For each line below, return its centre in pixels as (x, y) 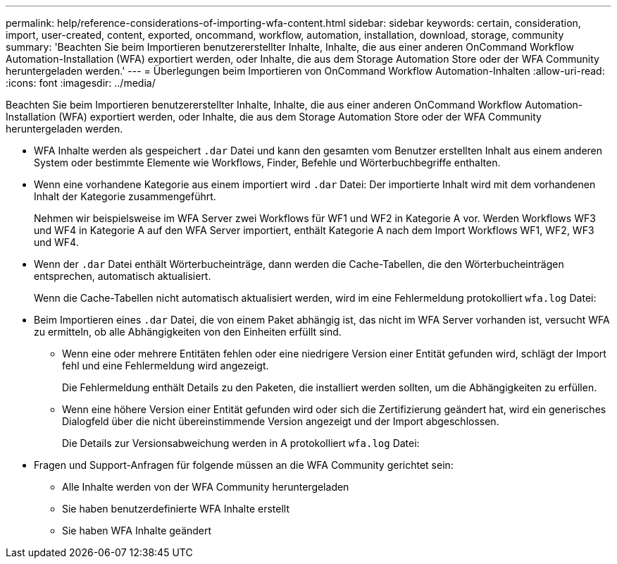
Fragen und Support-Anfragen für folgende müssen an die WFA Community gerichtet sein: (244, 465)
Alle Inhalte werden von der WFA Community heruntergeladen (206, 487)
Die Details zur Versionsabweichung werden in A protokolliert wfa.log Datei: (241, 443)
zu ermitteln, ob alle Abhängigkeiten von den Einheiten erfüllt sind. (188, 332)
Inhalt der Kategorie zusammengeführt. (125, 196)
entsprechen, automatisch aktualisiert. (123, 276)
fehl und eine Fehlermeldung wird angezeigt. (166, 366)
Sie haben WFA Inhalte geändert (137, 531)
